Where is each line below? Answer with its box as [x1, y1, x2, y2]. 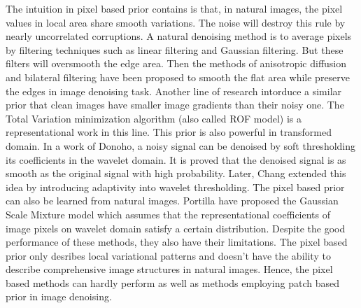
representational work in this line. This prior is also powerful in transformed [6, 125, 332, 139]
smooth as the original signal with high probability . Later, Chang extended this [6, 166, 346, 181]
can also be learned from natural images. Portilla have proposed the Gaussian [6, 193, 339, 208]
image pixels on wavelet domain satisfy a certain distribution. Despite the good [6, 220, 346, 235]
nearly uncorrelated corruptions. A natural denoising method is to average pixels [6, 29, 352, 43]
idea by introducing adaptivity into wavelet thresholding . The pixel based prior [6, 179, 345, 194]
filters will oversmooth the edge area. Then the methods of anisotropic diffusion [6, 56, 347, 71]
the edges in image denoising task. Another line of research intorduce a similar [6, 83, 342, 98]
